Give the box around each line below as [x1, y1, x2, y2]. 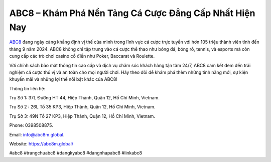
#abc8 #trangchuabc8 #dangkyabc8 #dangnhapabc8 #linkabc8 [9, 150, 143, 156]
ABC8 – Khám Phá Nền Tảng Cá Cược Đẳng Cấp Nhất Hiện [9, 8, 255, 19]
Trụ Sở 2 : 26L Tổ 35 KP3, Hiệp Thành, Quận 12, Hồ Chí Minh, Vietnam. [9, 104, 156, 110]
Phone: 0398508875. [9, 122, 54, 128]
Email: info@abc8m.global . [9, 131, 65, 137]
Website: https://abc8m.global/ [9, 141, 74, 147]
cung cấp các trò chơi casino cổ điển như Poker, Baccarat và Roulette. [9, 53, 155, 59]
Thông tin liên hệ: [9, 85, 46, 91]
